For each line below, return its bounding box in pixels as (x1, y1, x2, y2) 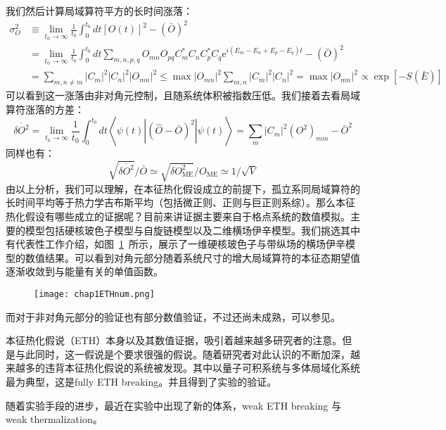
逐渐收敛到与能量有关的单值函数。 (6, 264, 163, 279)
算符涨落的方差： (6, 101, 84, 116)
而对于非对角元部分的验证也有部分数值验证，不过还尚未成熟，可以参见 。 (6, 309, 340, 324)
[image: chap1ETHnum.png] (34, 289, 155, 299)
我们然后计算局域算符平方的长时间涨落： (6, 4, 193, 18)
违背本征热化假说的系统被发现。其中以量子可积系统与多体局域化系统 (44, 360, 360, 375)
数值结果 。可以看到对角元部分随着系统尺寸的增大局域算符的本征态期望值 (25, 250, 360, 265)
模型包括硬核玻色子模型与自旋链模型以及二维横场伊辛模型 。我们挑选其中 (25, 222, 360, 237)
